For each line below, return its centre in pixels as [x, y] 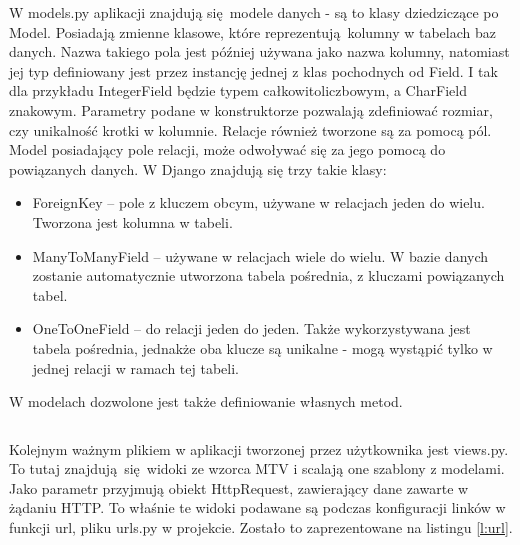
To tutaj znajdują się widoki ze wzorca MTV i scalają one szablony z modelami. [257, 468]
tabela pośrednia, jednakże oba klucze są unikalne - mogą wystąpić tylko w [262, 347]
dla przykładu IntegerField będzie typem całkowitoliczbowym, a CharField [238, 90]
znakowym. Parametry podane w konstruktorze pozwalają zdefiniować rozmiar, [251, 109]
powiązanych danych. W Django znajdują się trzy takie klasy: [198, 168]
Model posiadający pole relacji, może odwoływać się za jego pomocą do [227, 149]
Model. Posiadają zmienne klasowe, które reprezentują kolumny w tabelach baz [252, 31]
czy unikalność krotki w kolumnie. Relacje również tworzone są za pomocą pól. [250, 129]
